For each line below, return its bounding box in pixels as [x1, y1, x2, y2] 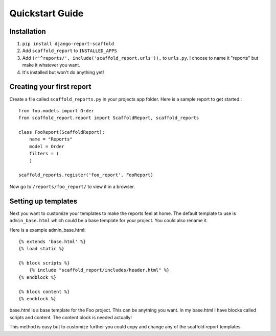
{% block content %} [18, 289, 70, 295]
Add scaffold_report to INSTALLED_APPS [22, 47, 117, 54]
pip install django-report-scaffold [22, 41, 114, 47]
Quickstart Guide [9, 8, 84, 19]
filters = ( [29, 151, 59, 157]
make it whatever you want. [22, 62, 80, 68]
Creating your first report [9, 82, 91, 91]
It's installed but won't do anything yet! [22, 69, 104, 75]
